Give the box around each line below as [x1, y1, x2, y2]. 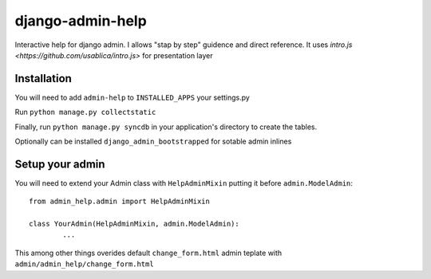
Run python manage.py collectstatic [14, 108, 156, 117]
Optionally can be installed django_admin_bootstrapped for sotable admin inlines [14, 136, 292, 147]
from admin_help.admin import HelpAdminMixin [29, 197, 211, 206]
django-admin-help [14, 12, 147, 29]
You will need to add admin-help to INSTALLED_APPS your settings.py [14, 92, 251, 102]
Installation [14, 72, 72, 85]
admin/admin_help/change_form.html [14, 260, 155, 269]
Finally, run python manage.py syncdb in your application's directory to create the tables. [14, 122, 318, 132]
